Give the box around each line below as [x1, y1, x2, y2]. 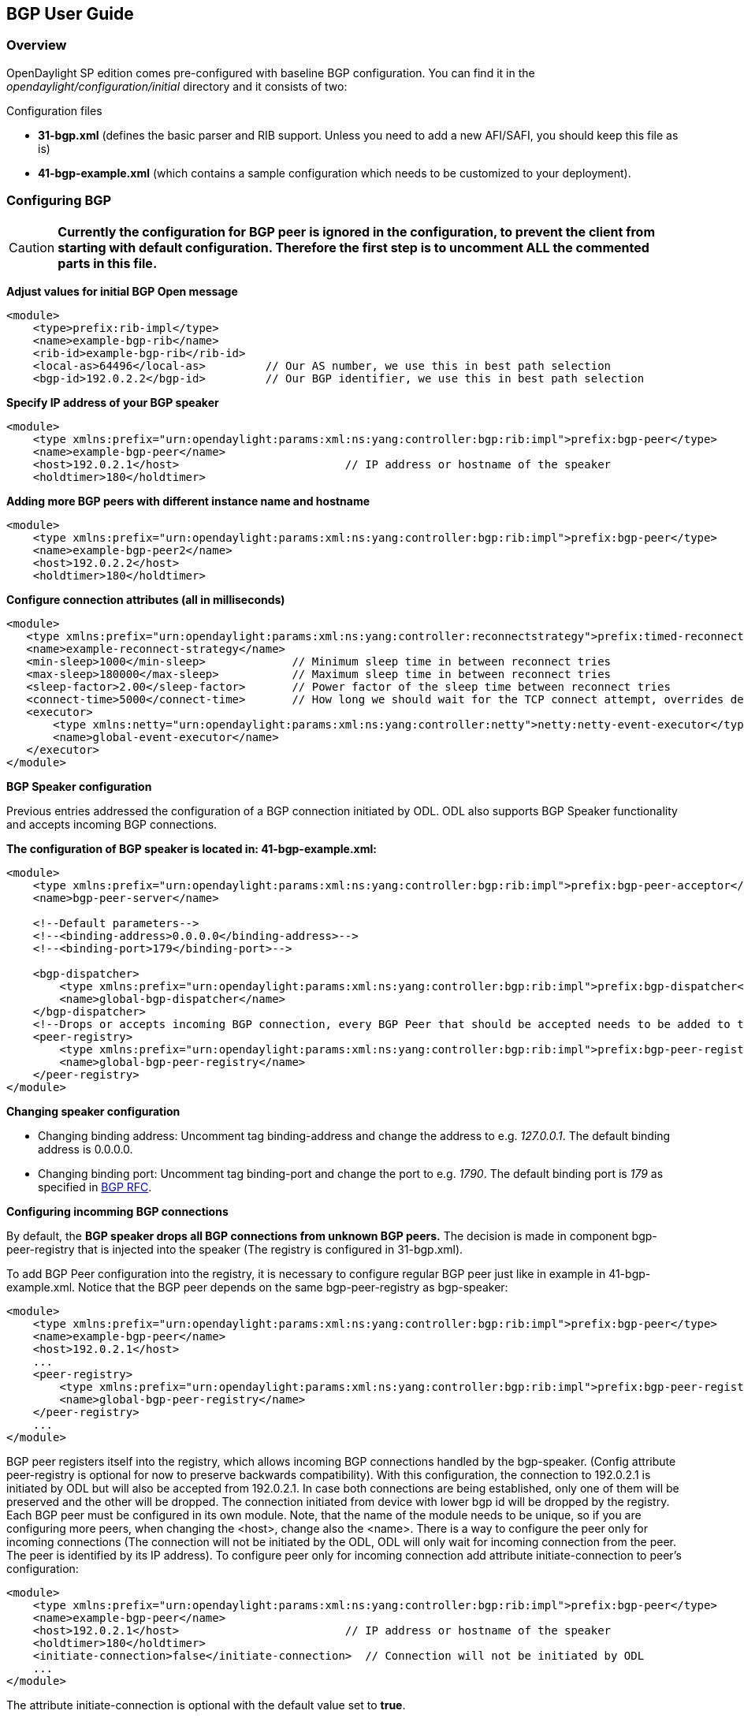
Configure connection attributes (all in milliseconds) [6, 592, 285, 606]
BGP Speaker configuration [6, 779, 152, 793]
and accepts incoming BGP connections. [6, 817, 218, 831]
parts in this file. [58, 255, 158, 271]
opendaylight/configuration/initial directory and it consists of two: [6, 79, 348, 93]
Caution [9, 239, 55, 255]
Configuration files [6, 103, 102, 117]
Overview [6, 37, 67, 54]
